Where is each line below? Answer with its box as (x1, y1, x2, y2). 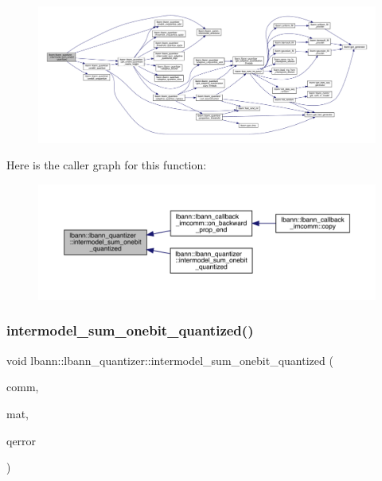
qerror (6, 432, 37, 448)
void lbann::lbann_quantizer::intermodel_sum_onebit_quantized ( (6, 351, 333, 368)
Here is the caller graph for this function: (6, 157, 207, 173)
